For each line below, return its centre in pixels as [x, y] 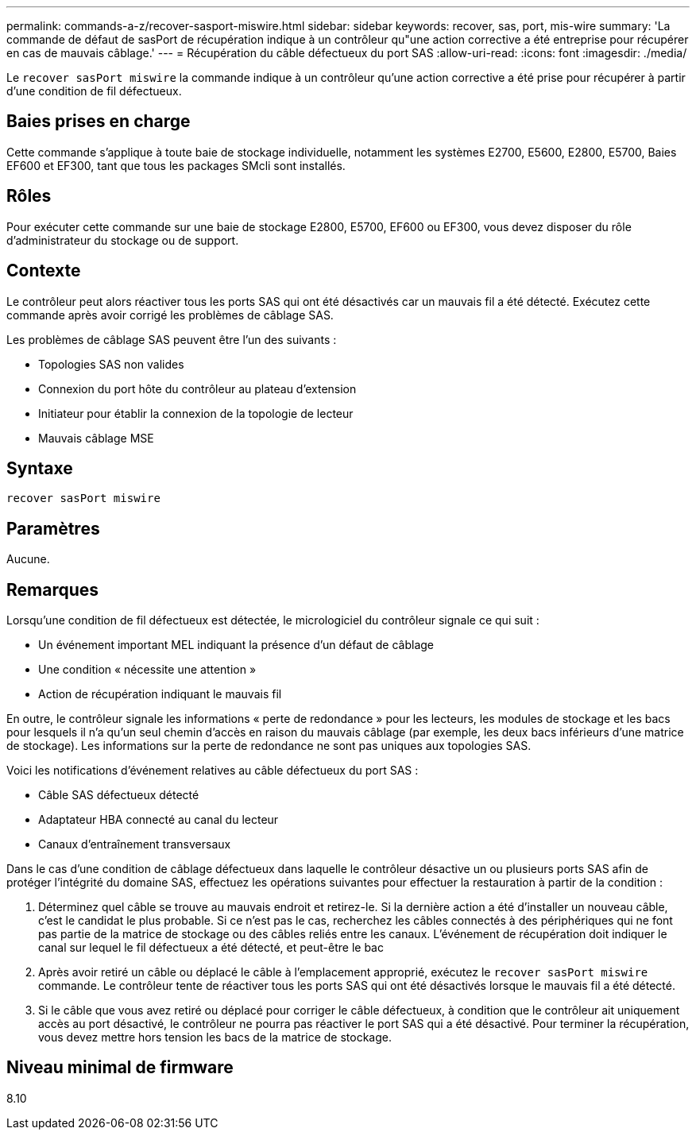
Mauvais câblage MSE [96, 438]
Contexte [44, 271]
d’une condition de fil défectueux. [94, 91]
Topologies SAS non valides [111, 364]
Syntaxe [40, 468]
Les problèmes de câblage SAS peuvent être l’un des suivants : [172, 339]
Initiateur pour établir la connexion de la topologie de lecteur [196, 413]
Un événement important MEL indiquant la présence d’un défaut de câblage [236, 645]
